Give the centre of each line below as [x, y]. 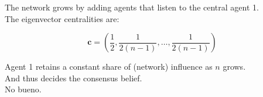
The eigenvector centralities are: [62, 18]
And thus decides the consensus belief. [74, 78]
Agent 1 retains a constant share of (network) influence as [109, 67]
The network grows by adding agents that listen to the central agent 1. [132, 7]
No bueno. [23, 89]
